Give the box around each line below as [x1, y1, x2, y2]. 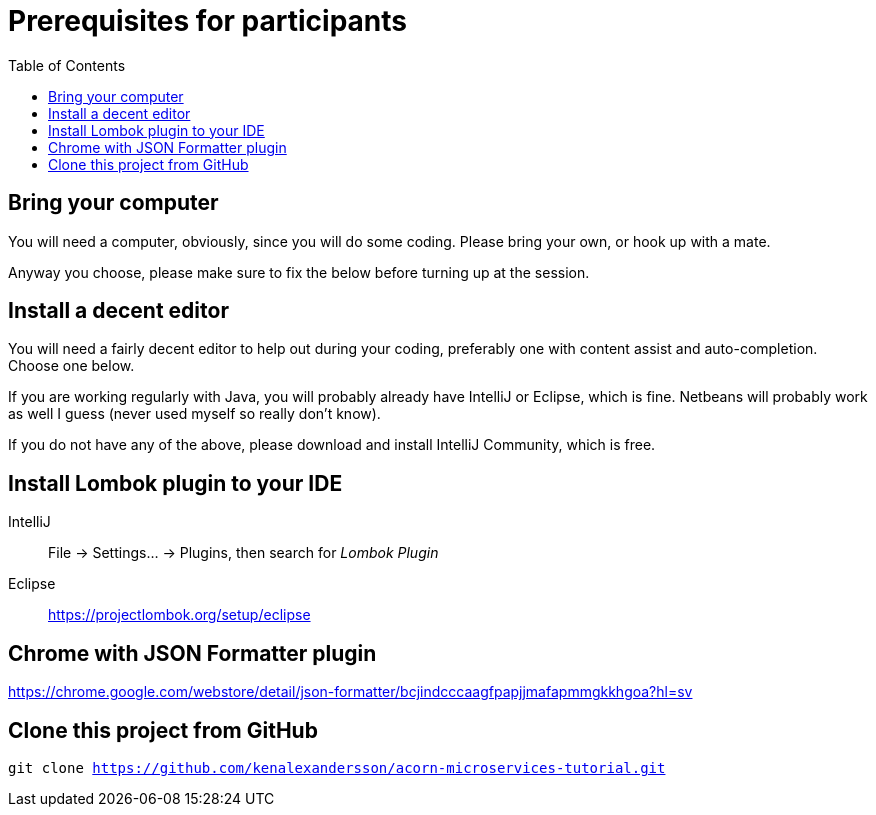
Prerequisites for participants [8, 4, 407, 38]
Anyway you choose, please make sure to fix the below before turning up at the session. [8, 263, 590, 281]
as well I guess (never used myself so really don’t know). [8, 405, 381, 423]
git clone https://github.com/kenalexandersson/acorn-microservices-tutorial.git [8, 759, 666, 776]
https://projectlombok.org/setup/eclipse [48, 606, 311, 624]
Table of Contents [8, 56, 126, 74]
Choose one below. [8, 357, 135, 375]
